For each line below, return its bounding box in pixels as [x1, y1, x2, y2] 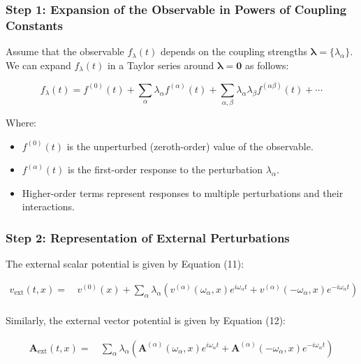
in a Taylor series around [107, 57, 214, 72]
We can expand [6, 57, 71, 72]
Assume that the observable [6, 44, 124, 59]
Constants [6, 16, 64, 34]
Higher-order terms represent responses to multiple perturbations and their [22, 185, 344, 200]
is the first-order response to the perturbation [68, 162, 263, 177]
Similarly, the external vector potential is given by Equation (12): [6, 312, 286, 327]
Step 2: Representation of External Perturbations [6, 228, 290, 246]
